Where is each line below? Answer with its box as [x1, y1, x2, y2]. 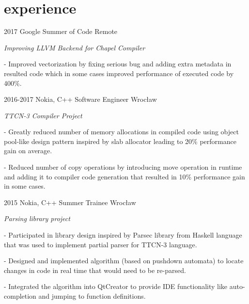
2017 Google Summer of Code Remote [4, 26, 118, 36]
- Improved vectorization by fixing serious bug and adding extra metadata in [4, 59, 232, 69]
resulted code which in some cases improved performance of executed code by [4, 68, 234, 78]
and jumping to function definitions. [38, 291, 146, 301]
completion [4, 291, 36, 301]
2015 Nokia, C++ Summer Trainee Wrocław [4, 197, 136, 207]
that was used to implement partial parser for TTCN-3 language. [4, 239, 197, 249]
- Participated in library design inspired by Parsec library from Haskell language [4, 230, 242, 240]
